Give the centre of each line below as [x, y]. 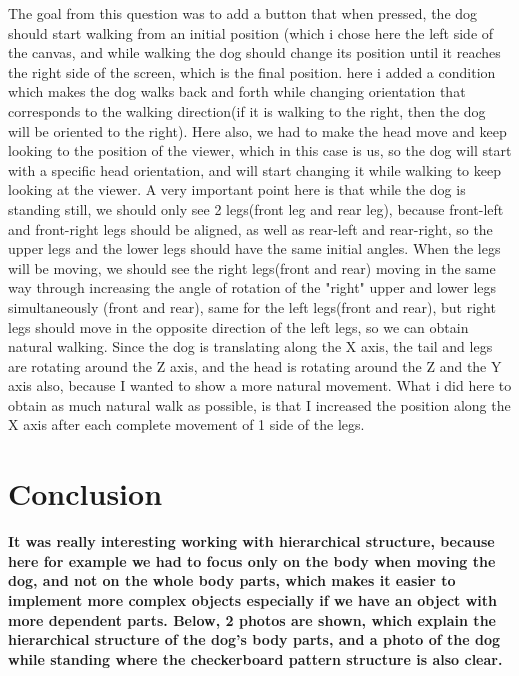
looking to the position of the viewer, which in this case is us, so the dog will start [260, 150]
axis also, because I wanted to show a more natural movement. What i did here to [260, 385]
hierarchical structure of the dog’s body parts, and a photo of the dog [254, 639]
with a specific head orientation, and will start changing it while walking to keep [254, 169]
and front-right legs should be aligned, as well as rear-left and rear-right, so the [250, 228]
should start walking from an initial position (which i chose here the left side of [251, 32]
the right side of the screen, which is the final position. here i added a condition [252, 71]
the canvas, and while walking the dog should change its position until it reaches [254, 52]
